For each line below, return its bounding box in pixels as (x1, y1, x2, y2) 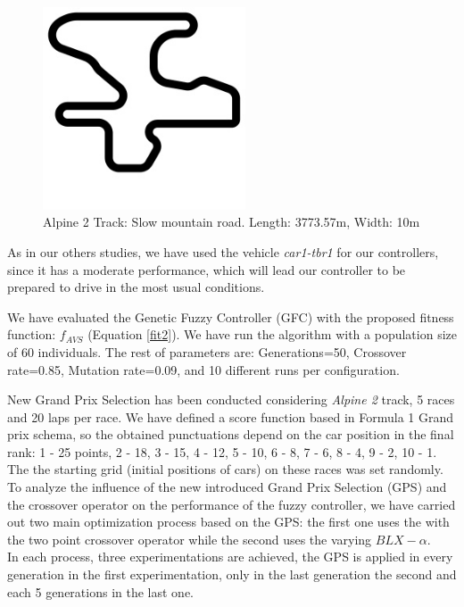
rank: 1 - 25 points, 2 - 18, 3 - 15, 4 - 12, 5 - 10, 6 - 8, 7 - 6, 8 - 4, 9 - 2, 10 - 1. (7, 442, 437, 461)
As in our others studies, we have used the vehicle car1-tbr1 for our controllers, (7, 242, 439, 261)
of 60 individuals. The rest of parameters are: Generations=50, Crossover (7, 342, 407, 361)
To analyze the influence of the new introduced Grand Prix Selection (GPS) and (7, 478, 447, 496)
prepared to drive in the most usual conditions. (7, 278, 265, 296)
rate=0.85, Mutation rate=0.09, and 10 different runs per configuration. (7, 360, 400, 378)
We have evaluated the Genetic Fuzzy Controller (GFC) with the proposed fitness (7, 307, 454, 326)
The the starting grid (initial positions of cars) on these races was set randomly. (7, 460, 443, 478)
